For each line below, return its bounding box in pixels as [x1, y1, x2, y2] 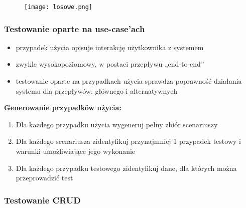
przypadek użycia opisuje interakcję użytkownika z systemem [16, 42, 204, 52]
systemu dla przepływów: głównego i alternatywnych [16, 85, 177, 96]
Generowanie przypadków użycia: [4, 102, 121, 113]
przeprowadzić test [16, 172, 73, 183]
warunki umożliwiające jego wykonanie [16, 146, 136, 156]
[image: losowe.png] [24, 4, 93, 11]
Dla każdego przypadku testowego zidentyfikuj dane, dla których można [16, 162, 237, 173]
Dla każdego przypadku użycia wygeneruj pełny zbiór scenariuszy [16, 119, 218, 129]
